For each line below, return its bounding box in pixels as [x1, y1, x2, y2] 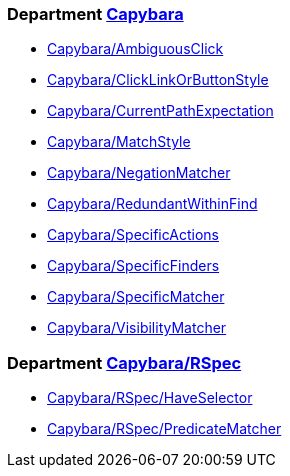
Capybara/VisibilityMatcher [47, 319, 227, 337]
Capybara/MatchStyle [47, 133, 191, 151]
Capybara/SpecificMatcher [47, 288, 225, 306]
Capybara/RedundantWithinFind [47, 195, 258, 213]
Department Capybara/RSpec [7, 352, 242, 373]
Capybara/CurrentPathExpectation [47, 102, 274, 120]
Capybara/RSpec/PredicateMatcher [47, 420, 282, 438]
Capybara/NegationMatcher [47, 164, 231, 182]
